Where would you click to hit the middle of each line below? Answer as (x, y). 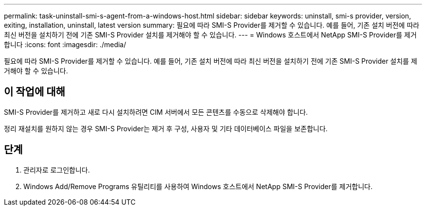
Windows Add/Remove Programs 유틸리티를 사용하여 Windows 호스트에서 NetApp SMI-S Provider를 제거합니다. (198, 186)
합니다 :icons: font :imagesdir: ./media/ (65, 44)
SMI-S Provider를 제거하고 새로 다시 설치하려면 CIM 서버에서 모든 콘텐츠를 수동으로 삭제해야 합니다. (156, 112)
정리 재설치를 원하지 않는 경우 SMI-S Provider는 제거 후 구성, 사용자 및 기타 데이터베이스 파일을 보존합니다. (166, 128)
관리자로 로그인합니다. (57, 170)
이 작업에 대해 (35, 92)
